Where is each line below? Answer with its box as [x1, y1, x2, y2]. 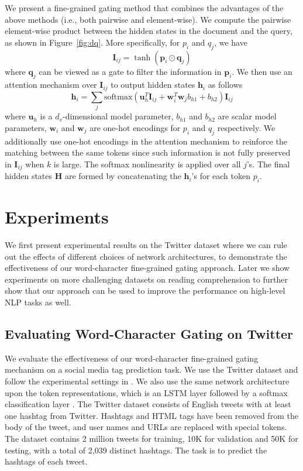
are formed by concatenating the [64, 170, 181, 182]
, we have [214, 36, 247, 48]
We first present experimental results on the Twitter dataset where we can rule [5, 239, 287, 251]
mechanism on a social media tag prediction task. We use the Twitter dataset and [5, 363, 298, 376]
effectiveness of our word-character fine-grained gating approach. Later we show [5, 262, 290, 274]
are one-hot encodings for [89, 121, 181, 133]
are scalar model [218, 110, 277, 122]
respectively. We [217, 121, 276, 133]
